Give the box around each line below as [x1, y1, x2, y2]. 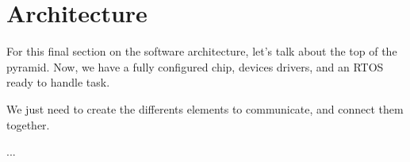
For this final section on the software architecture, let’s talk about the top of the [6, 43, 397, 60]
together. [6, 116, 50, 133]
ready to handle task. [6, 74, 110, 91]
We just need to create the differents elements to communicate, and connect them [6, 100, 404, 117]
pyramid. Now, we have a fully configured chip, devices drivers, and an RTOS [6, 58, 384, 75]
